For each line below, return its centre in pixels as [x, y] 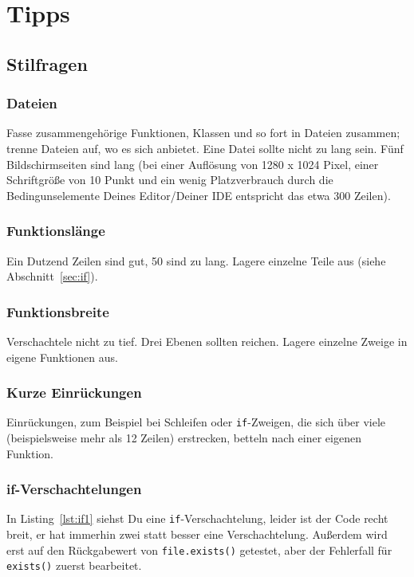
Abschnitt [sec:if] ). [52, 276]
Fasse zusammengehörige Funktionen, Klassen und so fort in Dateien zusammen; [203, 133]
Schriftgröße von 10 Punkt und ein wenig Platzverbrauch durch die [170, 180]
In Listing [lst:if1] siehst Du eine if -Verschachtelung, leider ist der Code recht [197, 518]
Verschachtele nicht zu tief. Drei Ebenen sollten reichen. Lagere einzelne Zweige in [207, 341]
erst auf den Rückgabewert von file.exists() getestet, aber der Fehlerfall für [199, 550]
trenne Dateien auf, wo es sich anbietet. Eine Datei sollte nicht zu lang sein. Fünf [205, 148]
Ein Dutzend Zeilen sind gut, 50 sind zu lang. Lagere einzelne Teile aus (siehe [196, 260]
